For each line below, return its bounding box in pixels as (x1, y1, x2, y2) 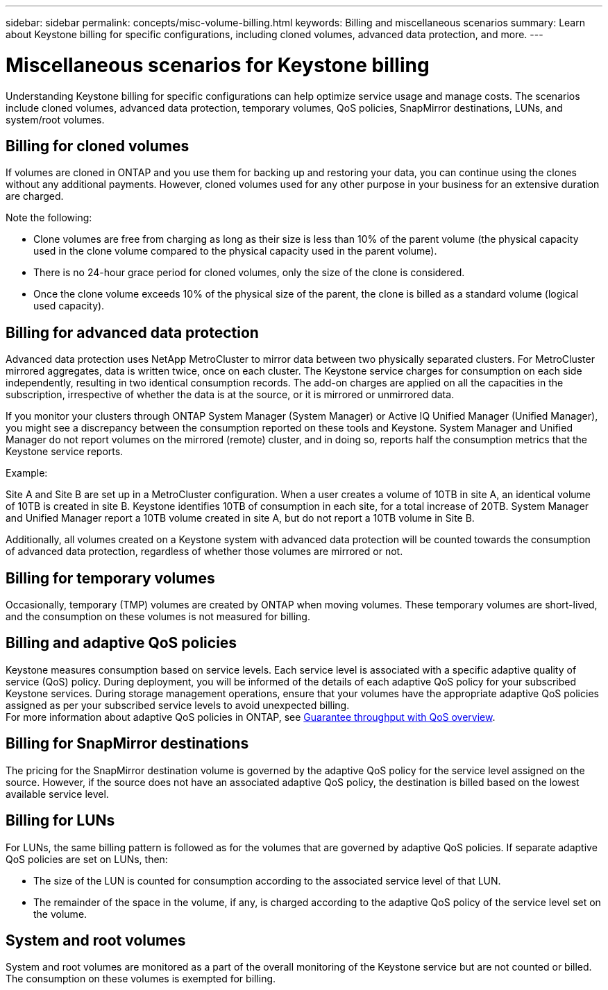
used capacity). (33, 300, 105, 312)
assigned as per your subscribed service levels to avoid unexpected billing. (6, 699, 350, 711)
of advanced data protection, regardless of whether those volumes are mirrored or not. (6, 545, 403, 558)
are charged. (6, 190, 64, 203)
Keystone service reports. (6, 445, 124, 458)
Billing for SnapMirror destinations (6, 735, 249, 753)
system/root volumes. (6, 113, 105, 126)
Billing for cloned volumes (6, 137, 189, 155)
